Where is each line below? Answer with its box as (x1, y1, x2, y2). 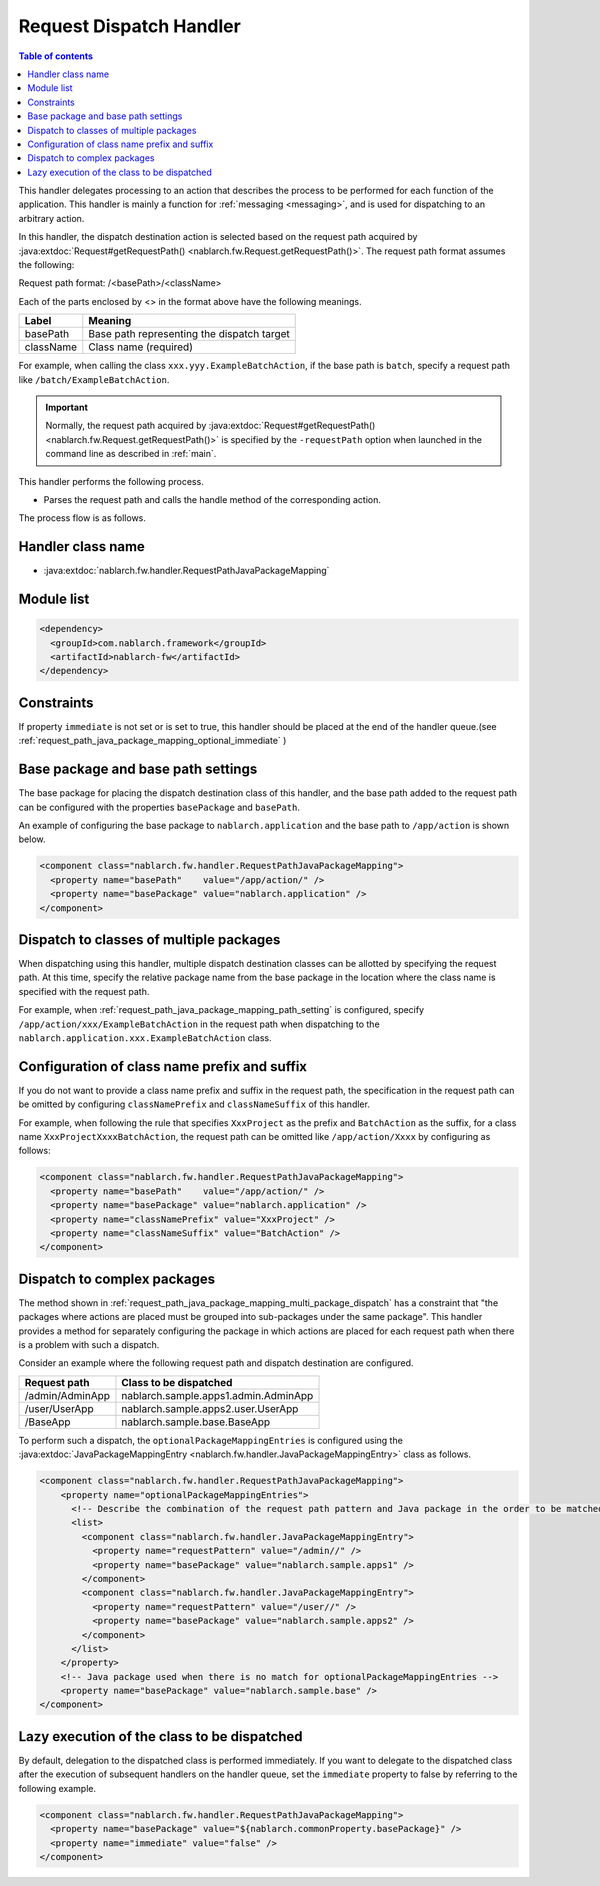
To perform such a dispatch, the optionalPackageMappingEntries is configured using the (18, 1434, 404, 1446)
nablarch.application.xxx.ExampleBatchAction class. (18, 1031, 272, 1044)
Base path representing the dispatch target (88, 327, 290, 341)
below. (18, 833, 46, 845)
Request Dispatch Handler (18, 15, 242, 37)
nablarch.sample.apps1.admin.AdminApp (121, 1388, 314, 1402)
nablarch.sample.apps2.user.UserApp (121, 1401, 299, 1415)
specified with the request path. (18, 985, 150, 997)
